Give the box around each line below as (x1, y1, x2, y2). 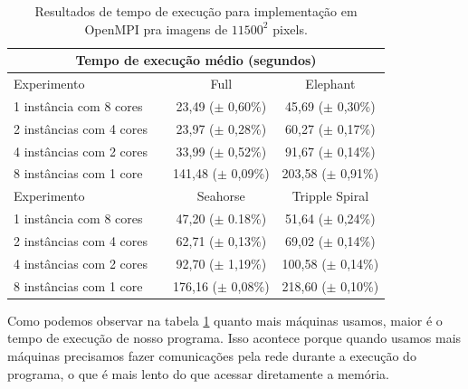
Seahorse (196, 186, 245, 205)
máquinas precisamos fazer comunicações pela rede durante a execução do (7, 346, 416, 365)
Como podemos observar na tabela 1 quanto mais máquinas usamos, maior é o (7, 310, 443, 329)
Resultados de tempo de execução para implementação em (34, 2, 358, 20)
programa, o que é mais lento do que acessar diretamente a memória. (7, 364, 389, 383)
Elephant (305, 74, 356, 93)
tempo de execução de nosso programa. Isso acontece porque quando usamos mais (7, 328, 462, 347)
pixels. (272, 19, 308, 38)
